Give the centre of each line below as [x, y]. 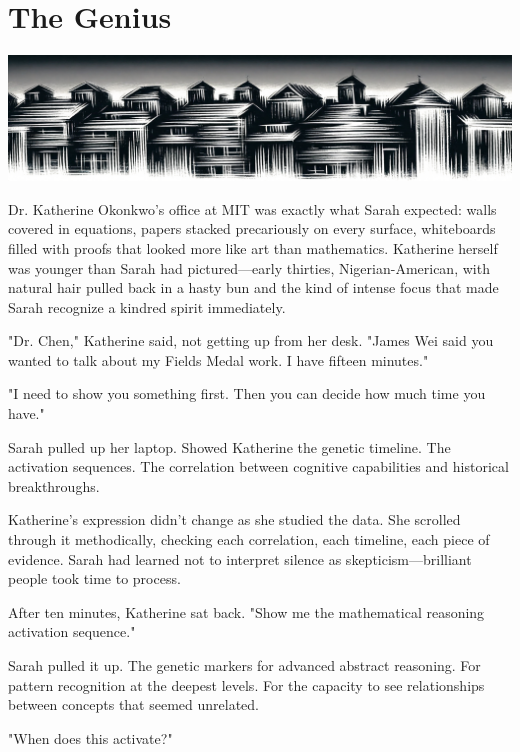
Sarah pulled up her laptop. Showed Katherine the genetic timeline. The [229, 446]
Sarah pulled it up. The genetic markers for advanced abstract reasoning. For [244, 665]
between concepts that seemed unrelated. [133, 704]
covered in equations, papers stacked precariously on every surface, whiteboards [252, 228]
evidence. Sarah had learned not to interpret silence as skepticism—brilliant [240, 558]
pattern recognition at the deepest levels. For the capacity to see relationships [246, 684]
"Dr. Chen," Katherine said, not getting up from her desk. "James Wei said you [251, 340]
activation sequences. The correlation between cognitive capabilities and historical [258, 466]
